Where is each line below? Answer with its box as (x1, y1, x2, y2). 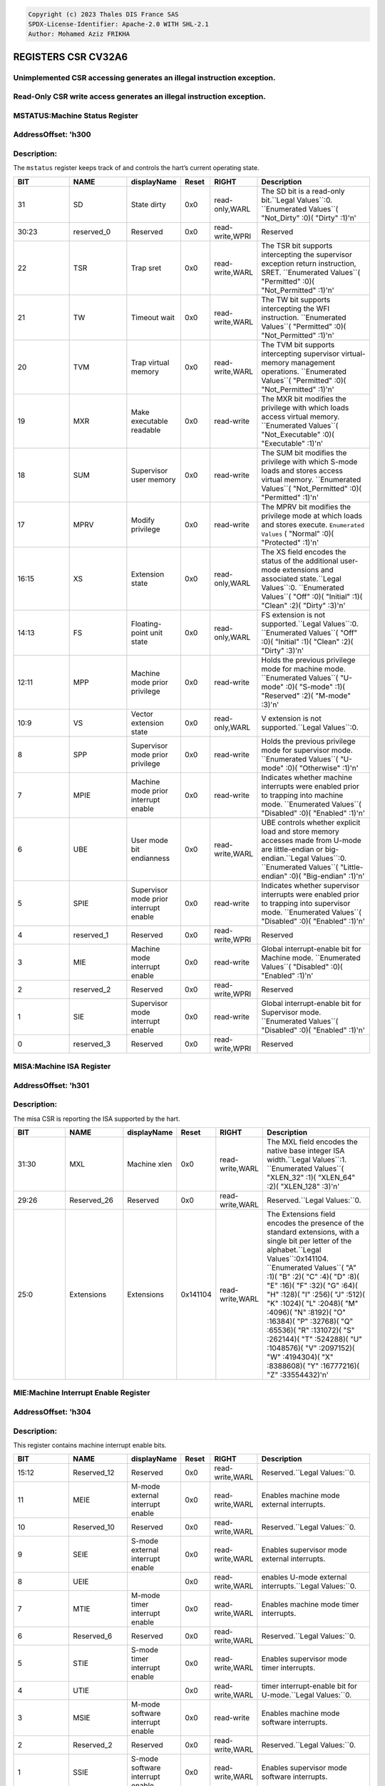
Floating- (130, 619, 162, 629)
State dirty (130, 199, 167, 209)
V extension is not (261, 713, 322, 723)
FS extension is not (261, 609, 326, 619)
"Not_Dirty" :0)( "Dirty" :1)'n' (261, 213, 356, 223)
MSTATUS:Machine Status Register (13, 111, 138, 121)
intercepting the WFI (261, 304, 330, 314)
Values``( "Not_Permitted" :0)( (261, 483, 362, 493)
